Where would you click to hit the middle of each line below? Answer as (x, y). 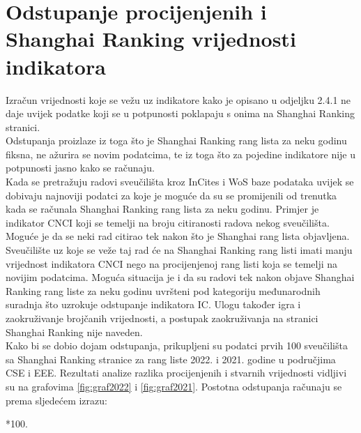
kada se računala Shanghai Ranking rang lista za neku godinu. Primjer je (162, 209)
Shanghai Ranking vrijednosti (151, 39)
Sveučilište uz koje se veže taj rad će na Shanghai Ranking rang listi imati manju (179, 250)
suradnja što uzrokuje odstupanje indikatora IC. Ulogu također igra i (153, 304)
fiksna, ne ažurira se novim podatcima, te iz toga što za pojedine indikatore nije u (181, 154)
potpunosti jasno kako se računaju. (80, 168)
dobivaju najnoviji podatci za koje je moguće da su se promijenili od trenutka (171, 195)
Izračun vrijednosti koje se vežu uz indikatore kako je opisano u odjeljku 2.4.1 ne (178, 99)
